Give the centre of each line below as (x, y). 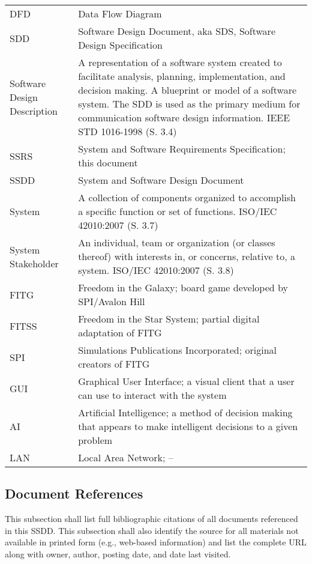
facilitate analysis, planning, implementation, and (182, 76)
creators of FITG (114, 364)
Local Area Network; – (126, 457)
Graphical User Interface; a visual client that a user (186, 381)
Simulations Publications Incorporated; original (177, 350)
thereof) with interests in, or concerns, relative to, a (187, 256)
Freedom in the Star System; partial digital (169, 319)
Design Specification (120, 45)
